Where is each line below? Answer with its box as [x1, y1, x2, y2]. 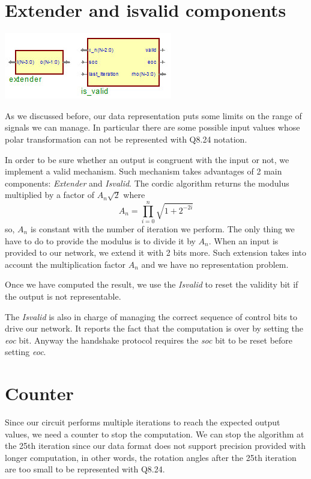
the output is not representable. [5, 289, 121, 302]
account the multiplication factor [5, 258, 126, 270]
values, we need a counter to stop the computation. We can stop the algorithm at [5, 427, 304, 440]
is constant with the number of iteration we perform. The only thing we [30, 223, 295, 235]
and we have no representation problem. [141, 258, 289, 270]
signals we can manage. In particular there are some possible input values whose [5, 121, 300, 134]
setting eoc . [5, 345, 46, 358]
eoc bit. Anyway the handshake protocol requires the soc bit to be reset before [5, 333, 293, 346]
